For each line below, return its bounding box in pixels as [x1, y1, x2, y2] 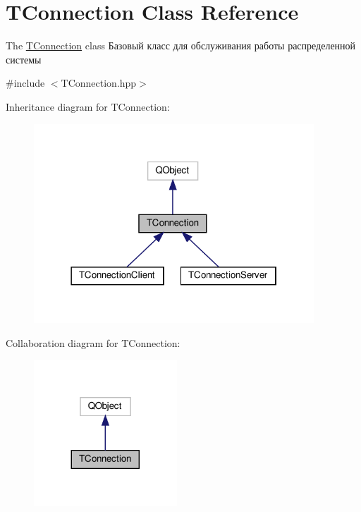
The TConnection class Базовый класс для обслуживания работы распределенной [6, 38, 356, 53]
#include [6, 75, 45, 90]
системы [6, 51, 42, 66]
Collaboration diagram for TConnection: [6, 335, 180, 350]
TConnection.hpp [61, 75, 137, 90]
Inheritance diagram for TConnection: [6, 99, 170, 114]
